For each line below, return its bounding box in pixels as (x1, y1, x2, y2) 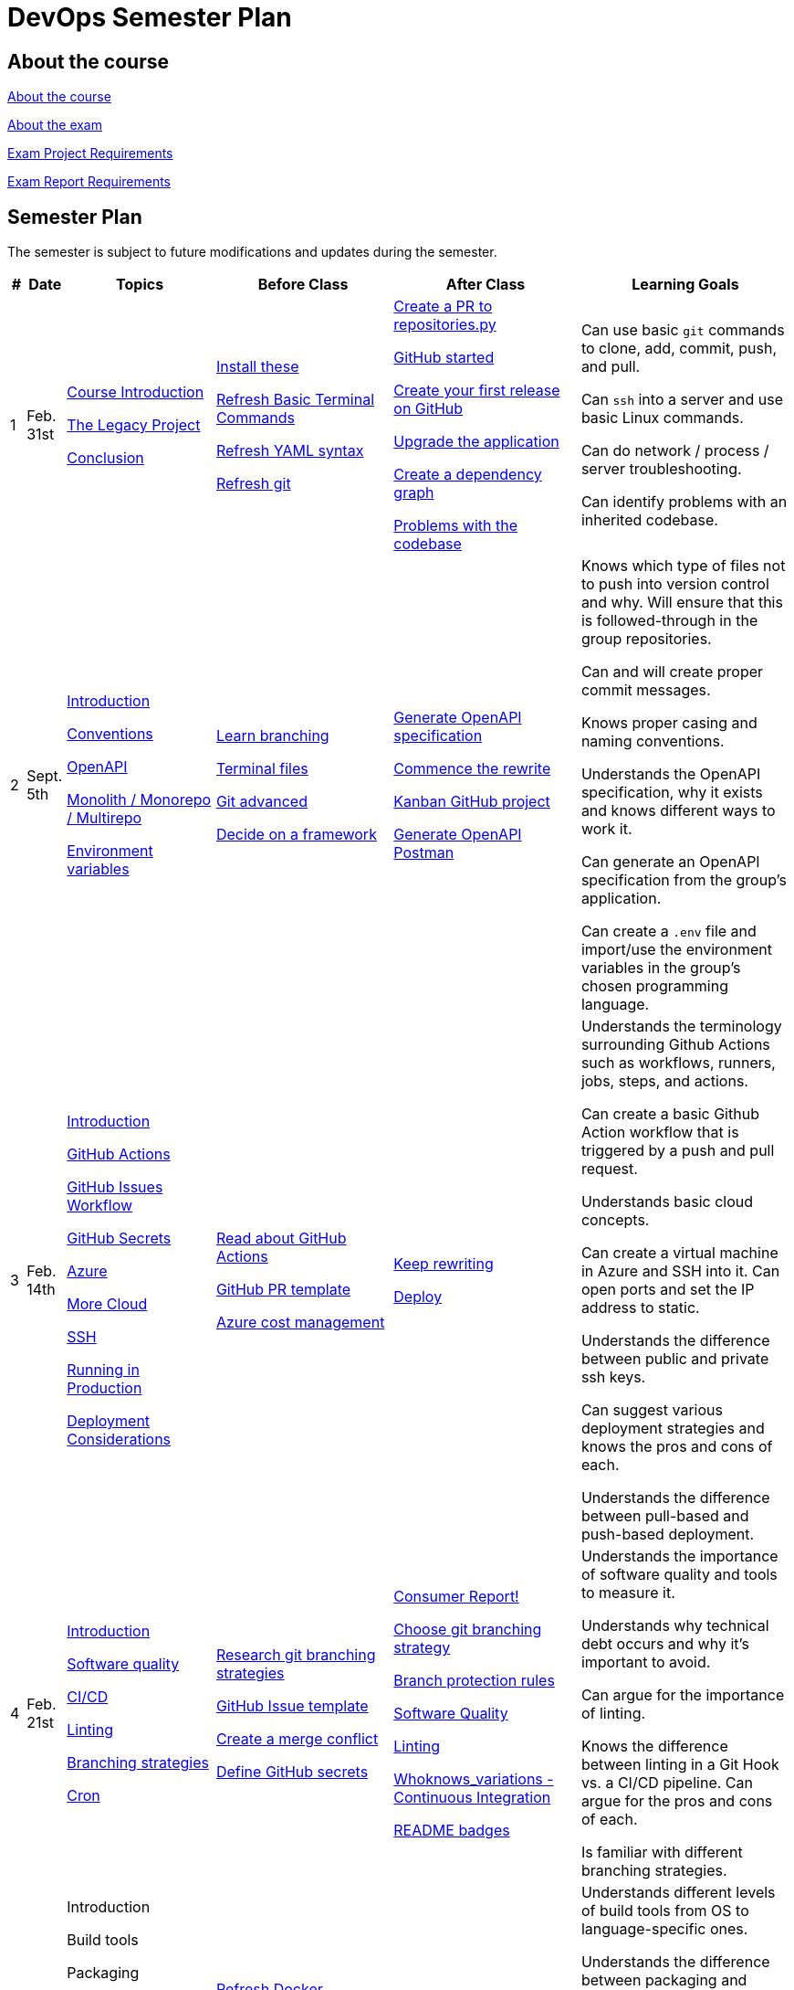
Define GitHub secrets (215, 1762, 369, 1782)
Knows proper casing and (580, 714, 757, 733)
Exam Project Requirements (7, 145, 173, 162)
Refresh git (215, 474, 291, 493)
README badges (393, 1821, 510, 1840)
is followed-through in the (580, 611, 758, 630)
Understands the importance (580, 1547, 778, 1566)
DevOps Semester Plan (7, 2, 292, 33)
